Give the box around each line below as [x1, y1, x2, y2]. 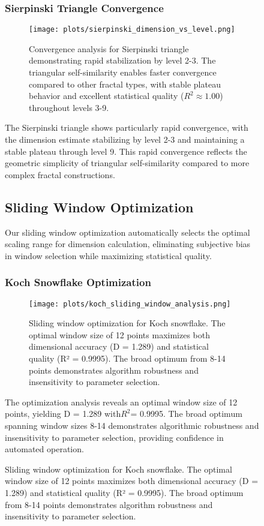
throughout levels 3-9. [29, 101, 109, 113]
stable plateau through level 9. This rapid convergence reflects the [5, 145, 247, 157]
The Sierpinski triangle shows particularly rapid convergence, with [5, 121, 248, 134]
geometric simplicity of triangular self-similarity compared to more [5, 157, 250, 169]
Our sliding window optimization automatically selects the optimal [5, 226, 250, 238]
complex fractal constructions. [5, 168, 115, 181]
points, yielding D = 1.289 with [5, 407, 121, 420]
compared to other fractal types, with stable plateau [29, 77, 221, 90]
